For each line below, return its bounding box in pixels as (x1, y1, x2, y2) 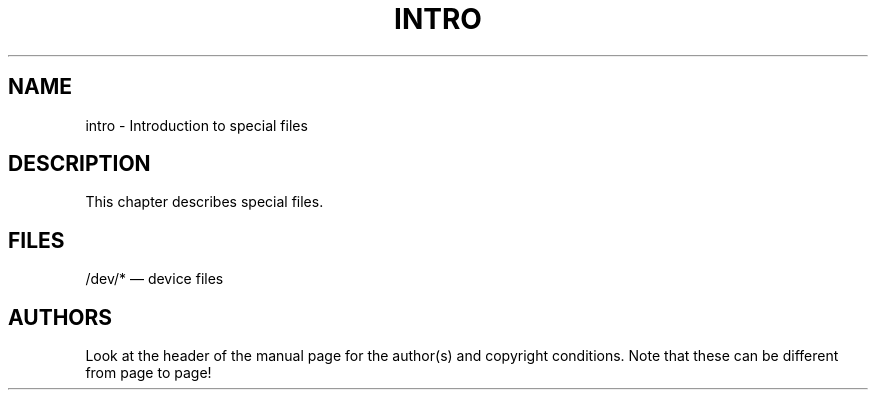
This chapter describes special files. (85, 193, 324, 211)
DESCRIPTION (8, 151, 151, 177)
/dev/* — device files (85, 270, 224, 288)
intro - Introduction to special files (85, 116, 308, 134)
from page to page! (85, 364, 212, 382)
